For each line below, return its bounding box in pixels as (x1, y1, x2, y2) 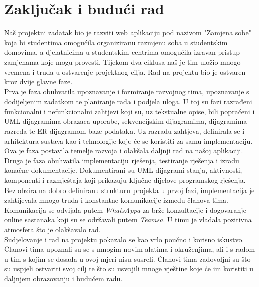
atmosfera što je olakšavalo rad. (4, 224, 101, 234)
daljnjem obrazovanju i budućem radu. (4, 273, 123, 283)
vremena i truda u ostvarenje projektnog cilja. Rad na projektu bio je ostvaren (4, 66, 246, 77)
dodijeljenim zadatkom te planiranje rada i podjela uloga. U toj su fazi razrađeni (4, 96, 252, 107)
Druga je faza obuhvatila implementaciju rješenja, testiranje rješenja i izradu (4, 155, 239, 165)
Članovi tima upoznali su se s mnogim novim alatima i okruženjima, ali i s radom (4, 244, 255, 254)
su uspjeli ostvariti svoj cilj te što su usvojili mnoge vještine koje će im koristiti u (4, 263, 253, 274)
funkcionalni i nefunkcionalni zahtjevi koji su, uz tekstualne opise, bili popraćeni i (4, 106, 255, 116)
